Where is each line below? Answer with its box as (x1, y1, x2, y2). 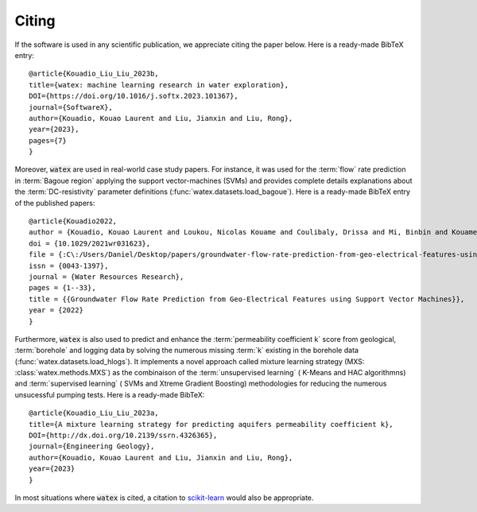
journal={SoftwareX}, (29, 103, 113, 111)
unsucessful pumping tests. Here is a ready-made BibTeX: (14, 390, 205, 399)
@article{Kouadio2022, (29, 217, 118, 226)
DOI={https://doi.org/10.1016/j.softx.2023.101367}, (29, 91, 238, 101)
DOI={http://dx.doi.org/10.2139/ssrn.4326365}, (29, 431, 218, 440)
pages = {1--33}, (29, 283, 96, 293)
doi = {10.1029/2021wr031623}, (29, 239, 151, 248)
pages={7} (29, 136, 67, 145)
